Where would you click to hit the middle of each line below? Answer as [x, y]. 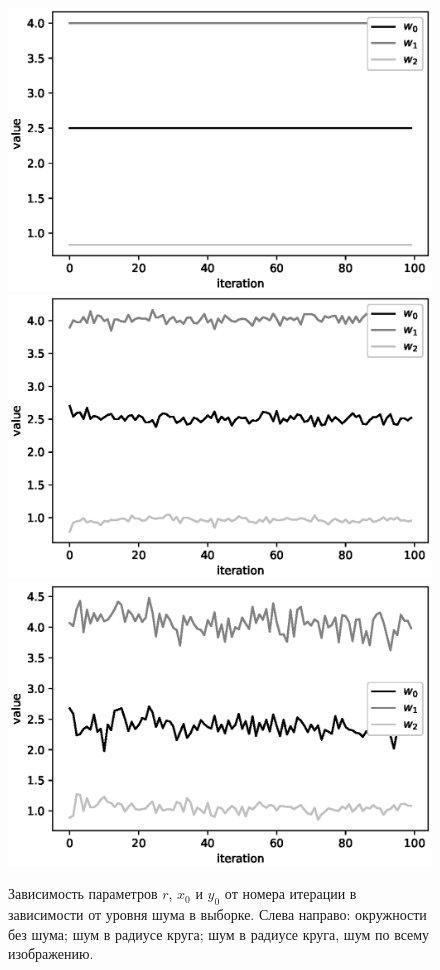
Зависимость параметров [83, 893]
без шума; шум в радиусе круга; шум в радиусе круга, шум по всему [219, 933]
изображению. [51, 953]
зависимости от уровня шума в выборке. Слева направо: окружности [217, 913]
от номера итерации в [290, 893]
